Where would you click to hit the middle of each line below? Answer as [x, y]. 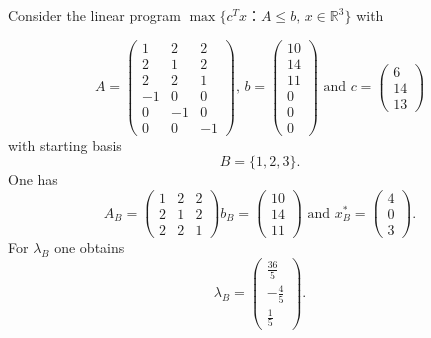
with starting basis [65, 144]
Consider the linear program [94, 15]
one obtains [89, 247]
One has [33, 179]
